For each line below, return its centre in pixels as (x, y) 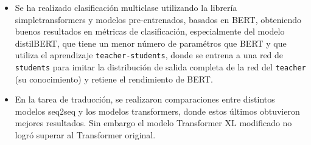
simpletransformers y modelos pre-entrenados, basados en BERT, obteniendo (158, 19)
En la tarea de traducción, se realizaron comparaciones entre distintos (145, 99)
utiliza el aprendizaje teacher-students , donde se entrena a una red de (149, 55)
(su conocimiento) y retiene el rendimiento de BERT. (114, 79)
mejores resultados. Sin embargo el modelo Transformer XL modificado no (153, 123)
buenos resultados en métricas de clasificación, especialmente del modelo (150, 31)
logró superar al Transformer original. (85, 135)
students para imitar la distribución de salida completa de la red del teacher (160, 67)
